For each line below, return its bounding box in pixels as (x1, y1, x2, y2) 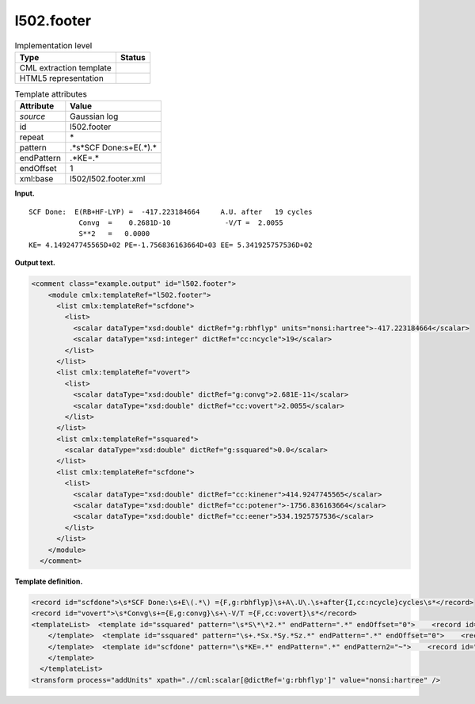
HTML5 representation (19, 72, 104, 83)
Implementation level (14, 40, 93, 51)
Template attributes (14, 89, 87, 100)
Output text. (14, 258, 55, 268)
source (19, 111, 46, 122)
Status (120, 51, 146, 63)
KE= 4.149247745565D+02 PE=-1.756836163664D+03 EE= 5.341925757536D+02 (28, 240, 313, 249)
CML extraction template (19, 62, 112, 73)
